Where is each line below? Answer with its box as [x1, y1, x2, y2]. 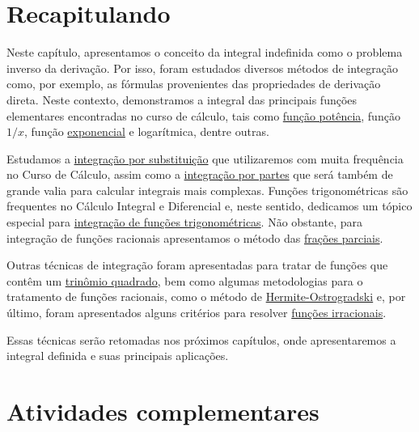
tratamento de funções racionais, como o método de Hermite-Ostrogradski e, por [6, 288, 406, 305]
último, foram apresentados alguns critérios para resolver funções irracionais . [6, 304, 387, 321]
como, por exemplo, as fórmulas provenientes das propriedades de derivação [6, 75, 381, 92]
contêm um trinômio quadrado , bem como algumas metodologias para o [6, 272, 363, 289]
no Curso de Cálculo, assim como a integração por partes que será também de [6, 166, 393, 183]
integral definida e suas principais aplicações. [6, 347, 229, 364]
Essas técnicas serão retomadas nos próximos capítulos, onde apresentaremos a [6, 331, 396, 348]
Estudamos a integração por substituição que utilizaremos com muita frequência [6, 150, 404, 167]
